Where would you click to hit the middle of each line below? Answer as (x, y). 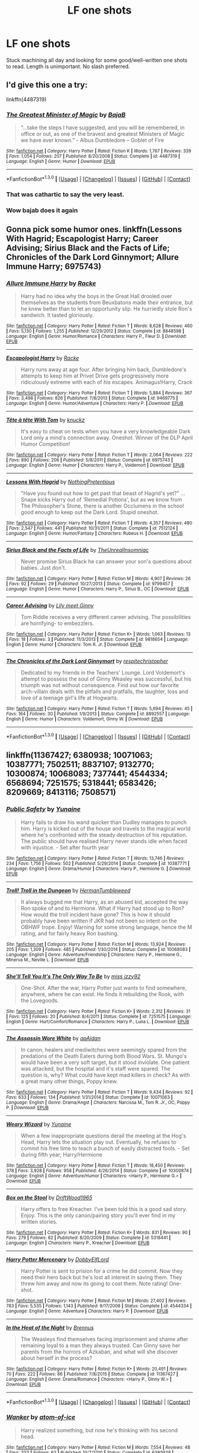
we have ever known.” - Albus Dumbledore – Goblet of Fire (92, 140)
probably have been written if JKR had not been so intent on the (99, 921)
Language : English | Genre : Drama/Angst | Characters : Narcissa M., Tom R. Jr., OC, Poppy (98, 1102)
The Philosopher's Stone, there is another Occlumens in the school (102, 506)
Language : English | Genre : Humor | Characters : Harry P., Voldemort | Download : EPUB (95, 465)
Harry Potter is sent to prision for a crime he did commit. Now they (102, 1271)
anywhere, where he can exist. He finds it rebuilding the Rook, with (102, 994)
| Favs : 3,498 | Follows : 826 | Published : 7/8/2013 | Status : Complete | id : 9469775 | (92, 398)
